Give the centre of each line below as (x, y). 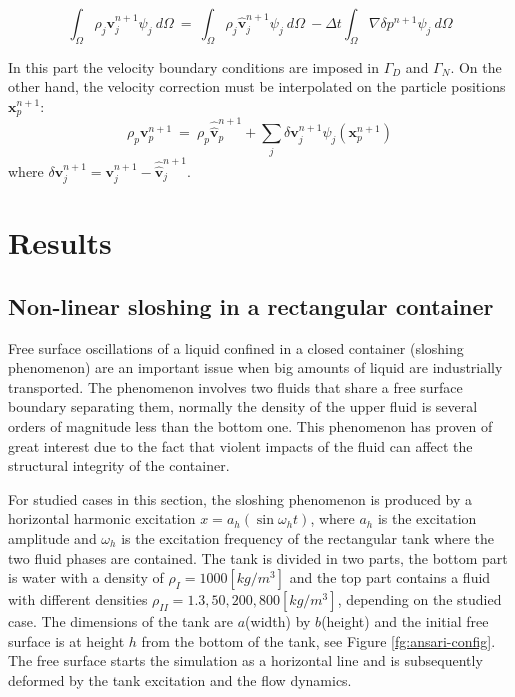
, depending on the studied (419, 599)
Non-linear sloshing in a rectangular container (251, 305)
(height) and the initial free (405, 621)
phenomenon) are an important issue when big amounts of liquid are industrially (255, 367)
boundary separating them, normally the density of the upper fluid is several (243, 406)
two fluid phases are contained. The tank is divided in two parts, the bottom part (258, 557)
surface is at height (66, 640)
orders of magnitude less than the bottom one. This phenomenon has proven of (250, 426)
